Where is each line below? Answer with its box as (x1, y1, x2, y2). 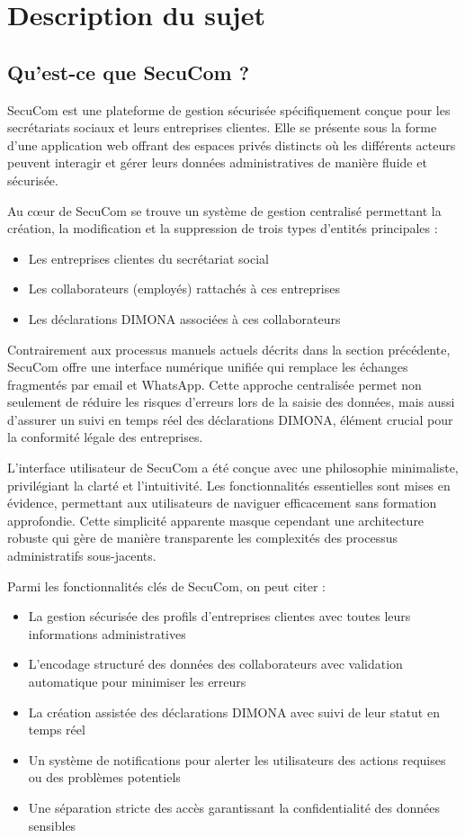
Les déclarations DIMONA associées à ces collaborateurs (28, 309, 341, 328)
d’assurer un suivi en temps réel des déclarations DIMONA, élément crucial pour (7, 410, 453, 428)
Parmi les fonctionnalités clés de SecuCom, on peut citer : (7, 576, 326, 595)
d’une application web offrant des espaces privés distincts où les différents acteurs (7, 135, 456, 154)
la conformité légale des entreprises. (7, 428, 203, 446)
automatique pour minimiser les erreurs (28, 672, 246, 691)
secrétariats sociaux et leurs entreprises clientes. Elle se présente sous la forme (7, 118, 437, 137)
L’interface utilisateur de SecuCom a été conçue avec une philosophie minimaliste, (7, 458, 459, 477)
